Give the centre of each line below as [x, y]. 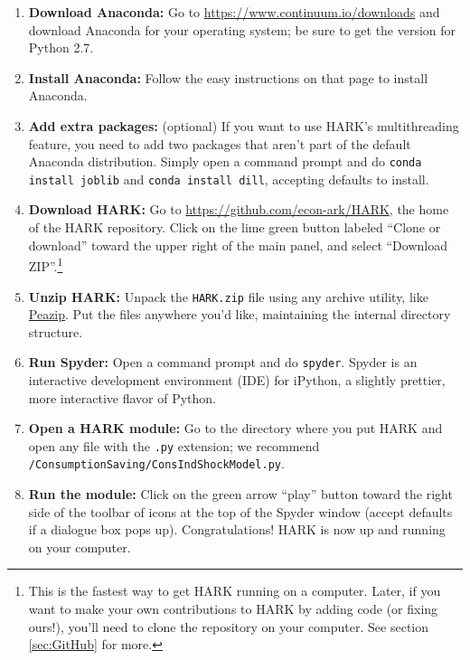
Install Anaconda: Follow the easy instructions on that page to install [228, 77]
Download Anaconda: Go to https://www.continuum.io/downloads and [234, 12]
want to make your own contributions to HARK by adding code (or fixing [233, 609]
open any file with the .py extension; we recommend [174, 445]
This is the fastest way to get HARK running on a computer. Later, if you [235, 591]
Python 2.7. [61, 47]
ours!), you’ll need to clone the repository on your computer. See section [228, 626]
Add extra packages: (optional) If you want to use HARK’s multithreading [244, 125]
